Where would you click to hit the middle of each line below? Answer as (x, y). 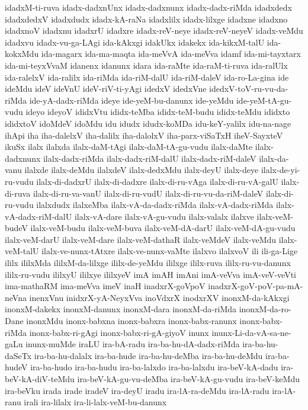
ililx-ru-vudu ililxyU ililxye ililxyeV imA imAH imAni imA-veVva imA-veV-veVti (151, 274)
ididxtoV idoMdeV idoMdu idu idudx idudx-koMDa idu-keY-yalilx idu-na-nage (148, 123)
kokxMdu (22, 54)
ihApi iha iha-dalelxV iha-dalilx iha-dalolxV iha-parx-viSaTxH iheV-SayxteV (144, 135)
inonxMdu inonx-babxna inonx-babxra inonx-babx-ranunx (131, 321)
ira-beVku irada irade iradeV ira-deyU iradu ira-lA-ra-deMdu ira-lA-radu (137, 390)
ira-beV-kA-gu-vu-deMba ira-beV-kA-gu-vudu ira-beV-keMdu (188, 379)
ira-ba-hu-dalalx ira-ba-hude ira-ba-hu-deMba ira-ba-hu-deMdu (148, 355)
